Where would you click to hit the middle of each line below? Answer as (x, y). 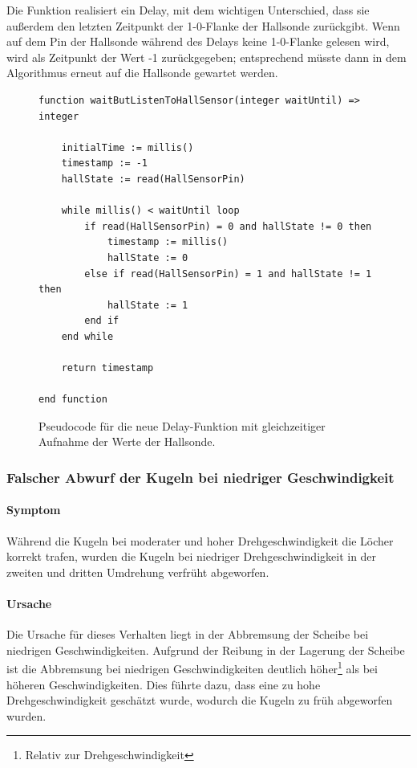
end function (73, 400)
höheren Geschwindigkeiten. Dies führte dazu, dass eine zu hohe (164, 684)
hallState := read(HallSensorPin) (153, 179)
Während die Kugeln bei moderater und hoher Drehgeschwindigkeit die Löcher (200, 540)
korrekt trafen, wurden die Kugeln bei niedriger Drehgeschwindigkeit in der (192, 556)
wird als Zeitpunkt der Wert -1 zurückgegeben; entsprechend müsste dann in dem (206, 57)
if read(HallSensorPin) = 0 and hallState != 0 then (228, 226)
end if (102, 321)
